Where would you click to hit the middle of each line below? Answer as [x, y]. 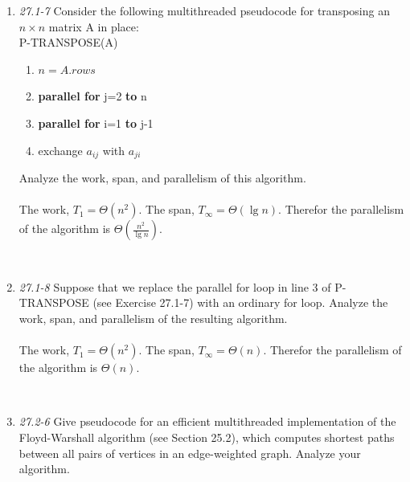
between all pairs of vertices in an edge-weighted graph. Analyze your [190, 453]
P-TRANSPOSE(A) [68, 42]
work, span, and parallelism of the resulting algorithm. [153, 318]
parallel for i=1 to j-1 [96, 123]
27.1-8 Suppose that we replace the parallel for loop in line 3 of [175, 286]
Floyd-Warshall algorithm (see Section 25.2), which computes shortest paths [207, 437]
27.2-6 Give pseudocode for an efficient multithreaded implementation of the [207, 421]
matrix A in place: [94, 26]
